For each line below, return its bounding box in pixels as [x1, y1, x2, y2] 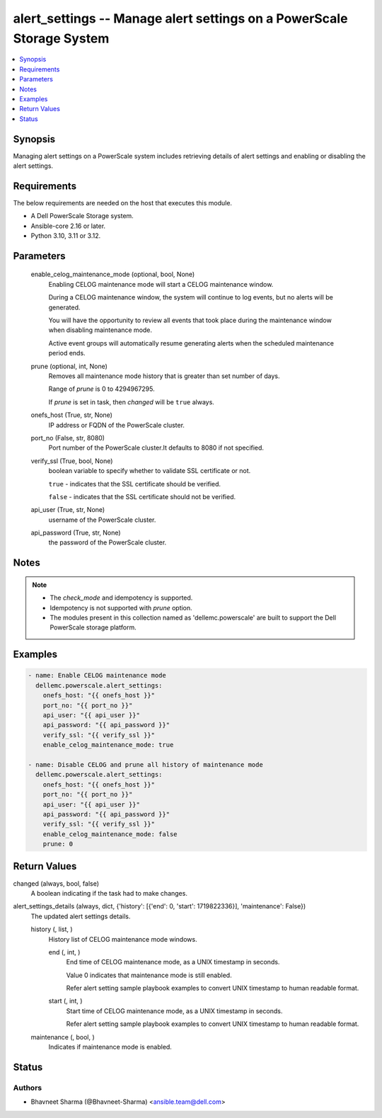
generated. [48, 303, 81, 312]
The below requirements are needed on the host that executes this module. [13, 198, 233, 207]
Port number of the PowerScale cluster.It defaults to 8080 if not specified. [48, 443, 265, 452]
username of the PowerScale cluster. [48, 515, 156, 524]
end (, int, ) [48, 947, 81, 956]
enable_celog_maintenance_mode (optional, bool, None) [30, 270, 195, 279]
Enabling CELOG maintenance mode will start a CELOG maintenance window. [48, 280, 274, 288]
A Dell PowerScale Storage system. [30, 212, 134, 220]
